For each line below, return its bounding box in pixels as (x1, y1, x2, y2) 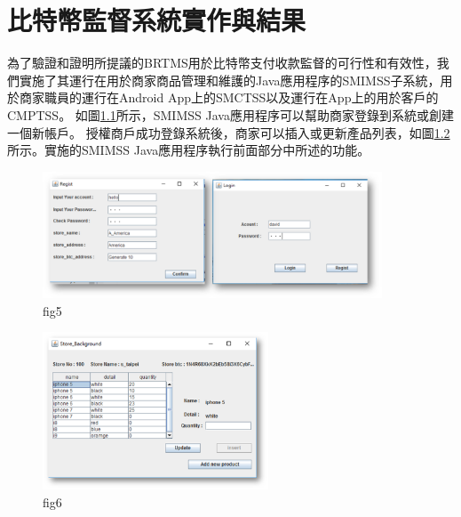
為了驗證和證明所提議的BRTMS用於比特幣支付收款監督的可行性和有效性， (7, 53, 437, 72)
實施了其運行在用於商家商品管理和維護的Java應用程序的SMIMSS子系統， (19, 70, 441, 89)
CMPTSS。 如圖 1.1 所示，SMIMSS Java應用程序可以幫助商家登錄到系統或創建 (7, 105, 454, 124)
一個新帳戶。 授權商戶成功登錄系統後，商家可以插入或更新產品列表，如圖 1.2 (7, 123, 450, 141)
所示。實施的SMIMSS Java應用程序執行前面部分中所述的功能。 (7, 141, 370, 159)
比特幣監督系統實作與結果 (7, 2, 306, 38)
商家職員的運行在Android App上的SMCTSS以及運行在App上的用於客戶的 (19, 88, 439, 107)
